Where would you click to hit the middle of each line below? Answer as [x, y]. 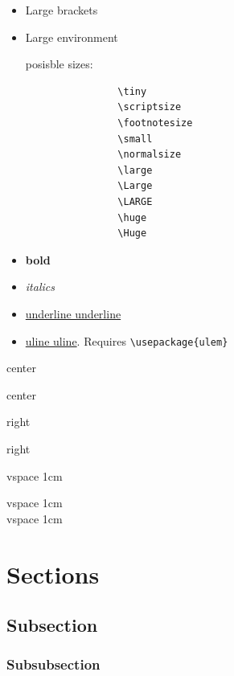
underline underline [73, 313]
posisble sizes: [59, 64]
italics [40, 287]
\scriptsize [150, 107]
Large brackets [62, 10]
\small [135, 139]
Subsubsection [53, 664]
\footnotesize [155, 123]
